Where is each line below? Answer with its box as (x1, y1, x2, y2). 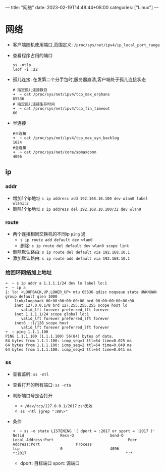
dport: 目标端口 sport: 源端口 (20, 460, 80, 466)
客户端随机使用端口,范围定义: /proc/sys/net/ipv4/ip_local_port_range (12, 41, 160, 48)
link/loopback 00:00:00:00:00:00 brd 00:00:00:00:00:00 (14, 299, 135, 304)
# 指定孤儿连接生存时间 (12, 102, 56, 107)
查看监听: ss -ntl (12, 371, 49, 377)
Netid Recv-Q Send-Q (12, 433, 124, 438)
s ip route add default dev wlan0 (20, 237, 93, 243)
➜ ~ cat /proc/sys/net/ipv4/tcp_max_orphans (12, 91, 110, 97)
